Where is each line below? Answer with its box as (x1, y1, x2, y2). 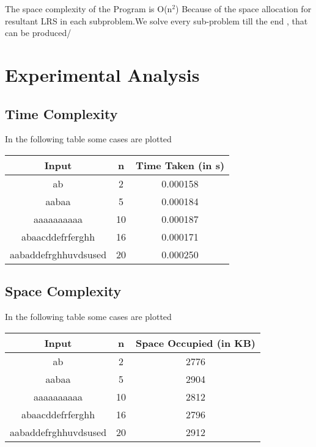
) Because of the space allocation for (175, 2, 312, 15)
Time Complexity (5, 104, 118, 123)
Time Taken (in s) (136, 158, 225, 172)
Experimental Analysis (5, 62, 200, 87)
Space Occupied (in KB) (136, 335, 255, 350)
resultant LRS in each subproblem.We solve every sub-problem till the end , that (5, 14, 308, 27)
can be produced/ (5, 26, 72, 39)
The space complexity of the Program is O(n (5, 2, 172, 15)
